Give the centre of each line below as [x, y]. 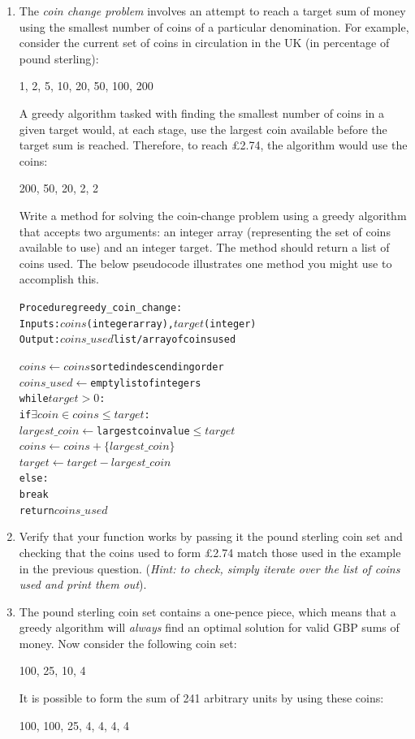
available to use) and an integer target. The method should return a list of [204, 247]
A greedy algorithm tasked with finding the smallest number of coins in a [201, 112]
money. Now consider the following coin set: [128, 643]
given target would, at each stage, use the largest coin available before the [203, 129]
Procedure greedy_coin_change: [101, 307]
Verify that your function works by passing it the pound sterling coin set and [211, 536]
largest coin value [143, 431]
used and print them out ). [83, 584]
